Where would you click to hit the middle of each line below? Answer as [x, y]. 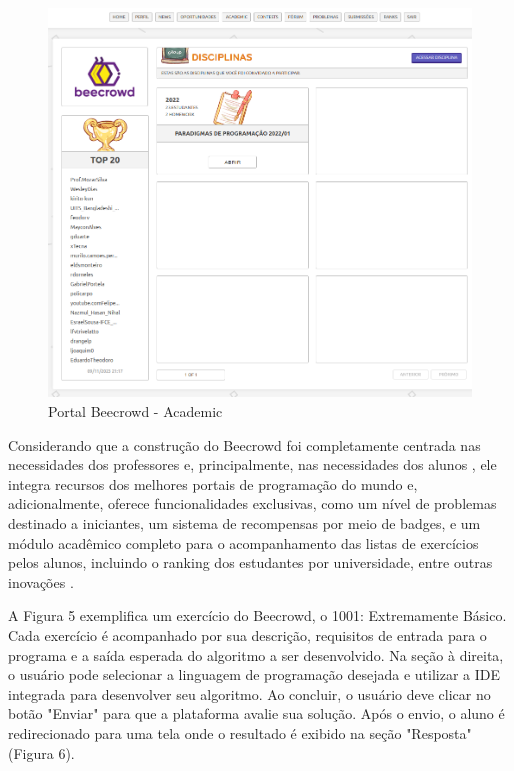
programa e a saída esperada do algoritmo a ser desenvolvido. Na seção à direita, [256, 654]
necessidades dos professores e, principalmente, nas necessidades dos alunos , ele [252, 464]
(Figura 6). [41, 752]
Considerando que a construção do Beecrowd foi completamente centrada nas [244, 444]
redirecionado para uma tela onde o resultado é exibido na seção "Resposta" [240, 732]
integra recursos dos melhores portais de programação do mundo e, [213, 483]
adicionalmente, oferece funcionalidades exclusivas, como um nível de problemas [252, 503]
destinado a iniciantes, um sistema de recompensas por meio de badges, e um [244, 522]
